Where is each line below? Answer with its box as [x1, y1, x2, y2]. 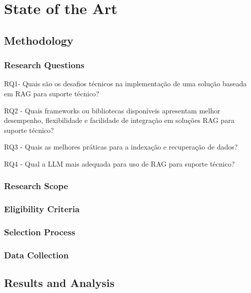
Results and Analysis [4, 275, 115, 290]
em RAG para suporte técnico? [4, 88, 99, 98]
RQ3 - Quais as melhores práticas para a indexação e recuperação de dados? [4, 141, 238, 152]
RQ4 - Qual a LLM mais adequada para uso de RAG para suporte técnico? [4, 158, 235, 169]
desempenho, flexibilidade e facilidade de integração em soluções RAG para [4, 115, 234, 125]
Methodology [4, 32, 73, 48]
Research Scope [4, 180, 68, 192]
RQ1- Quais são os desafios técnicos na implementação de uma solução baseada [4, 78, 247, 89]
